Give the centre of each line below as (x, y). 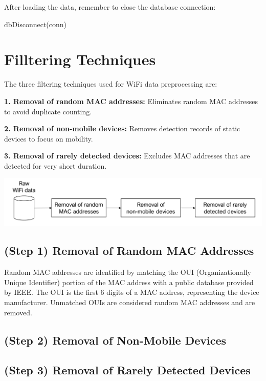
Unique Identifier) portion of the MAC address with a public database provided (129, 282)
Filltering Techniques (80, 59)
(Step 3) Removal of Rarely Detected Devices (127, 370)
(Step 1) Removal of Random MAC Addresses (129, 250)
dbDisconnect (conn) (36, 24)
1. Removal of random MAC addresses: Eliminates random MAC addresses (131, 101)
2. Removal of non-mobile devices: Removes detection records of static (122, 128)
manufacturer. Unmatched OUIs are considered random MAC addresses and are (130, 302)
